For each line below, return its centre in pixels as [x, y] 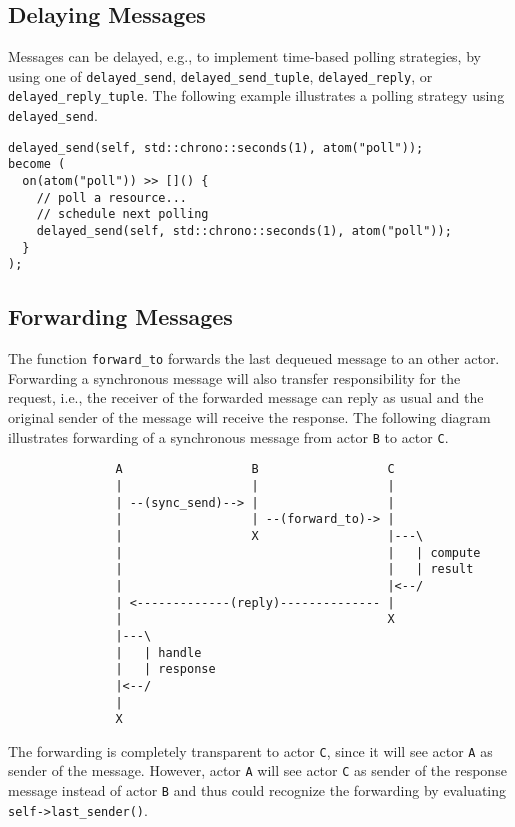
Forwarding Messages [120, 316]
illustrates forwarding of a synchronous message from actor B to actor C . [228, 436]
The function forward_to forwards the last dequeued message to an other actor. [254, 358]
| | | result [294, 569]
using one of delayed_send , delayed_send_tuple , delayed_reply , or [220, 75]
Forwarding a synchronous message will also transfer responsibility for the [234, 377]
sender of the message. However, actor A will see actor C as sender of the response [257, 770]
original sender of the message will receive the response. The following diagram [249, 417]
